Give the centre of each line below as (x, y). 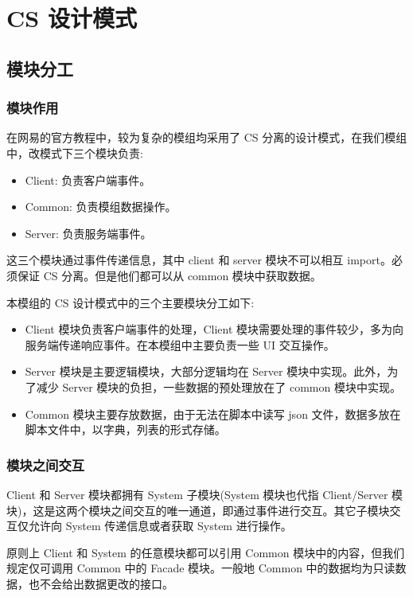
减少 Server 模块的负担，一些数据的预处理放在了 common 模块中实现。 (218, 386)
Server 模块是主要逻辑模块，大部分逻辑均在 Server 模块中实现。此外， (206, 371)
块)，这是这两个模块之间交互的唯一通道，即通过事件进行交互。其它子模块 (198, 510)
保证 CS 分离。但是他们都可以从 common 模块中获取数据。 (169, 275)
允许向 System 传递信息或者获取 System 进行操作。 (160, 526)
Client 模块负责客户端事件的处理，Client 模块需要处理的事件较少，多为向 (214, 329)
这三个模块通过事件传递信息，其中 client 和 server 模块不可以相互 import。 (199, 260)
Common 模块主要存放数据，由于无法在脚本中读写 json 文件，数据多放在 (213, 414)
